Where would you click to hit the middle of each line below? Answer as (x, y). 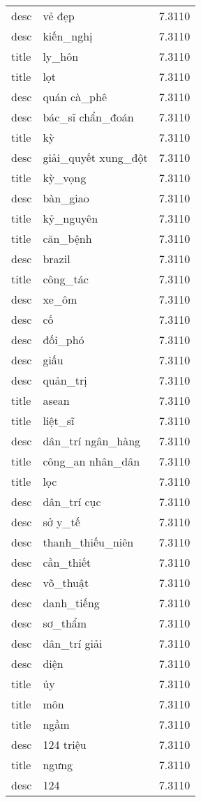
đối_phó (64, 340)
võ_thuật (66, 582)
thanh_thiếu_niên (88, 542)
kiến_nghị (68, 36)
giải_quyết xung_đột (95, 157)
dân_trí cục (72, 502)
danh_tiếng (71, 603)
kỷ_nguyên (70, 218)
